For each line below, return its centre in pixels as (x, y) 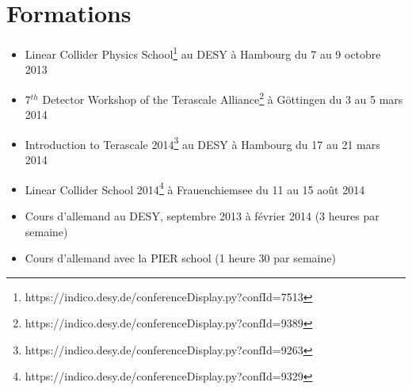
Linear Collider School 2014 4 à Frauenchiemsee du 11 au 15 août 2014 (195, 188)
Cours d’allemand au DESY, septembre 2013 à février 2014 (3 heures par (202, 215)
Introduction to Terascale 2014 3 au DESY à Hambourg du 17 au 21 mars (202, 143)
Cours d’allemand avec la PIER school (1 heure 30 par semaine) (180, 258)
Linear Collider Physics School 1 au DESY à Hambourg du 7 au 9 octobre (203, 53)
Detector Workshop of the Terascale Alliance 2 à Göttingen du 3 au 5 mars (223, 97)
